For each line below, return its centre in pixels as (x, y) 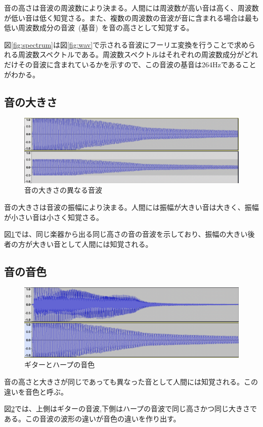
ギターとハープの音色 (60, 365)
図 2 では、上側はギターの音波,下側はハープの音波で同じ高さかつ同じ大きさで (131, 409)
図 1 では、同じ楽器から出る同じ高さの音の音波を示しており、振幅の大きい (126, 234)
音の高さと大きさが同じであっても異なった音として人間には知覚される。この (131, 381)
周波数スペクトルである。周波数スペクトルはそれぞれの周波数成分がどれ (138, 54)
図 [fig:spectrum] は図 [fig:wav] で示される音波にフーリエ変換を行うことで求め (126, 44)
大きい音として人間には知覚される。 (92, 244)
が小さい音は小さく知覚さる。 (54, 217)
